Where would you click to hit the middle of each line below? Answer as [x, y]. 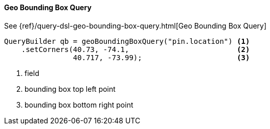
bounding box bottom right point [79, 105]
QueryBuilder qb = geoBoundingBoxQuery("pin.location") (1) [127, 41]
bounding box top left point [70, 89]
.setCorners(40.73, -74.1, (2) [136, 49]
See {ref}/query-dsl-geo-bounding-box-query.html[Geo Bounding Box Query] [136, 25]
